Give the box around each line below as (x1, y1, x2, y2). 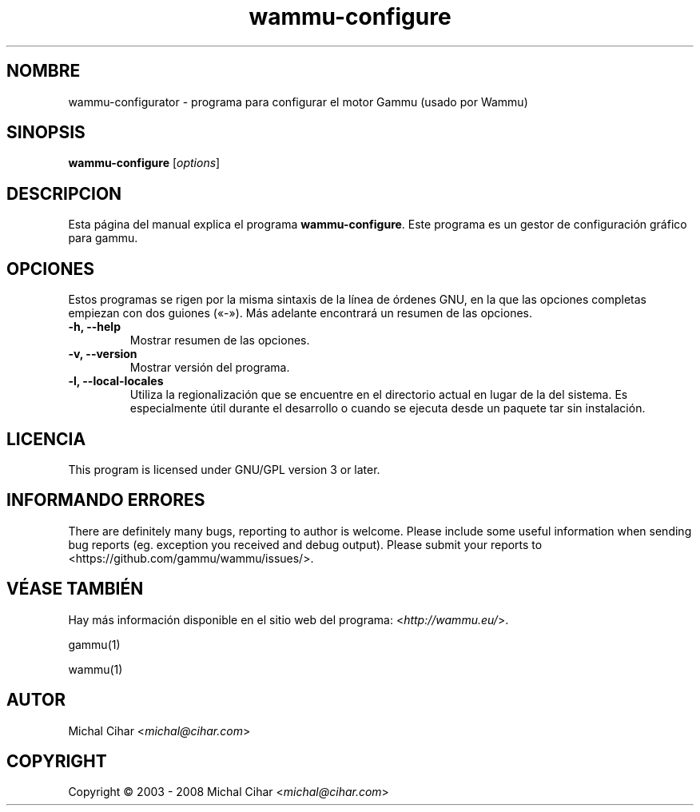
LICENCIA (6, 428, 86, 449)
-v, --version (68, 347, 137, 361)
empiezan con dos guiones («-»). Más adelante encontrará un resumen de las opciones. (68, 306, 533, 320)
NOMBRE (6, 61, 81, 82)
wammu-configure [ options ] (68, 156, 221, 170)
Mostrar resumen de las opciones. (129, 333, 310, 348)
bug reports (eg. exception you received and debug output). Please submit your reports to (68, 537, 543, 551)
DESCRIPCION (6, 183, 122, 204)
